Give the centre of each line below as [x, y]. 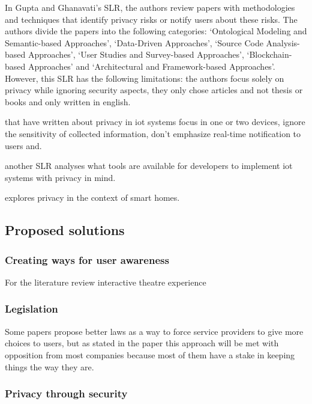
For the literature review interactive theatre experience [106, 282]
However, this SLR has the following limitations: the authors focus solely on [145, 78]
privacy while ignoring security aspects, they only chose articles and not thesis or [154, 90]
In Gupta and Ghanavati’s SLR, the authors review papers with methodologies [150, 7]
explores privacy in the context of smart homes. [92, 197]
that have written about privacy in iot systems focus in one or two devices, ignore [155, 122]
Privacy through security [66, 393]
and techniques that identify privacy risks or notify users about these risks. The [151, 19]
